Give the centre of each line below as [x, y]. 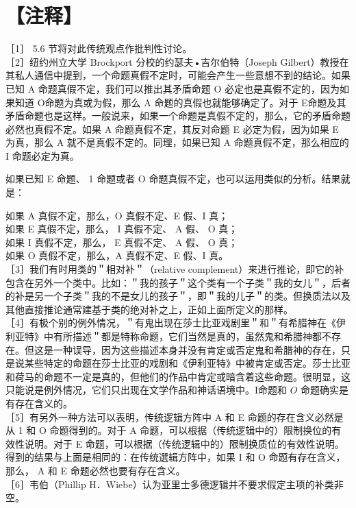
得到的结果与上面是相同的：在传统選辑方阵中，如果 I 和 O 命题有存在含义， [176, 457]
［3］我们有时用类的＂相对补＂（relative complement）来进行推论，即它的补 [175, 269]
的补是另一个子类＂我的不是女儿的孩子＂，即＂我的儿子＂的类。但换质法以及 [178, 296]
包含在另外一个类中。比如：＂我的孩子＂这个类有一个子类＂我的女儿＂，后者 [178, 282]
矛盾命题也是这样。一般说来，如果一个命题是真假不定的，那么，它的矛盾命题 [178, 116]
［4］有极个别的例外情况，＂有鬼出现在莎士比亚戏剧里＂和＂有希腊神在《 [171, 323]
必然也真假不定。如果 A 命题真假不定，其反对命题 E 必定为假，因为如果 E [172, 129]
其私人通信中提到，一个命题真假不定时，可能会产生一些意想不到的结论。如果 [178, 75]
